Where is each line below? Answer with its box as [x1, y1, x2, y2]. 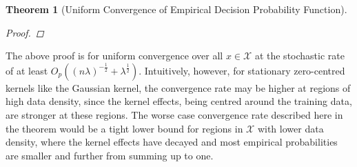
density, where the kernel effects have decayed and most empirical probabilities [6, 135, 338, 149]
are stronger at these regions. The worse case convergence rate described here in [6, 107, 343, 121]
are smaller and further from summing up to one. [6, 148, 214, 162]
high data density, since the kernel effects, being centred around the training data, [6, 94, 352, 108]
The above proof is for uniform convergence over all [6, 48, 223, 63]
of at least [6, 63, 48, 77]
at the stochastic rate [254, 48, 345, 63]
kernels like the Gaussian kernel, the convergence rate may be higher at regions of [6, 80, 351, 95]
